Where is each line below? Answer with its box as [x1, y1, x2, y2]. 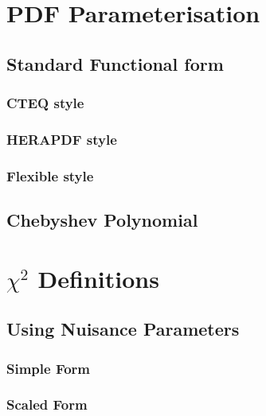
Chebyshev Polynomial [6, 208, 198, 232]
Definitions [37, 262, 159, 294]
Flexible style [6, 165, 94, 185]
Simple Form [6, 358, 91, 378]
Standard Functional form [6, 51, 224, 76]
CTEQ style [6, 93, 84, 113]
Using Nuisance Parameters [6, 317, 240, 341]
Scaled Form [6, 395, 88, 414]
